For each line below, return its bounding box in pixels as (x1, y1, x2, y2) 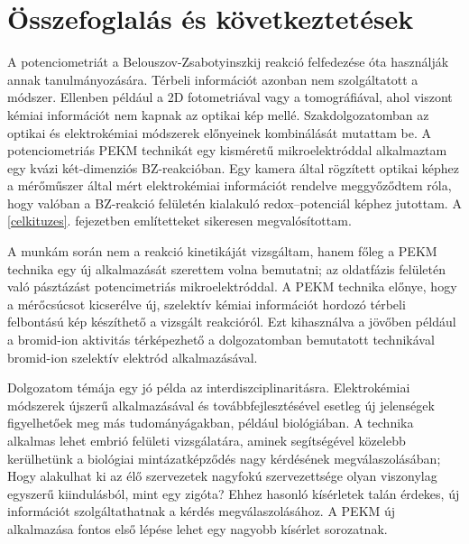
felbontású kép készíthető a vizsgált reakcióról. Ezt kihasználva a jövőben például (7, 312, 456, 331)
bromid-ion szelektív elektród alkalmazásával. (7, 347, 258, 366)
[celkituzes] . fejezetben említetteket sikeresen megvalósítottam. (7, 211, 352, 230)
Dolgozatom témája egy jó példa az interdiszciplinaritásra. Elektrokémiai (7, 378, 410, 397)
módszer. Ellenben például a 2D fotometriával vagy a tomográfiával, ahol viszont (7, 88, 453, 106)
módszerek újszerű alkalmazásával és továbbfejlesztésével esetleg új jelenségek (7, 395, 435, 414)
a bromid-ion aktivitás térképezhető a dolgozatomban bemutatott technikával (7, 330, 435, 349)
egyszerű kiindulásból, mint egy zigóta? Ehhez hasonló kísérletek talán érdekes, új (7, 484, 460, 503)
